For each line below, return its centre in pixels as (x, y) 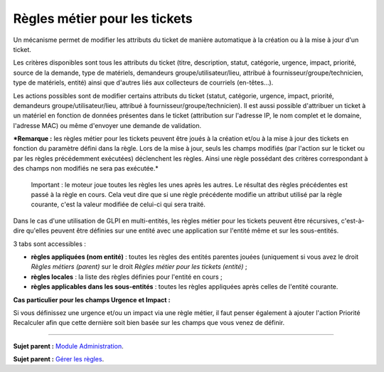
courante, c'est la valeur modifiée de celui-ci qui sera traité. (118, 204)
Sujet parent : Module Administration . (68, 346)
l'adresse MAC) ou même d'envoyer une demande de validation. (107, 125)
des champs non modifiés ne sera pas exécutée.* (86, 169)
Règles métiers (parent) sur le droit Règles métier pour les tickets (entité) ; (139, 267)
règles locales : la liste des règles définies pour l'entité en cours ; (127, 277)
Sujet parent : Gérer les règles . (59, 359)
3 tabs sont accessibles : (50, 244)
